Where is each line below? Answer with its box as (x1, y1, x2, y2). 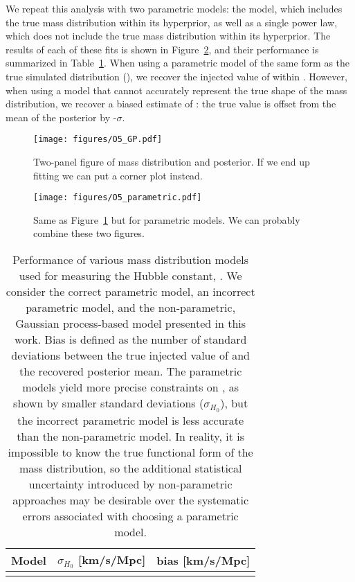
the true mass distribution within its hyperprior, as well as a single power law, (6, 15, 338, 29)
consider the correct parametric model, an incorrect (6, 283, 255, 300)
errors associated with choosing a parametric (22, 507, 239, 524)
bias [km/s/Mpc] (156, 552, 251, 568)
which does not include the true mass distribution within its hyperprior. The (6, 28, 331, 43)
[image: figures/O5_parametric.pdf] (33, 193, 202, 203)
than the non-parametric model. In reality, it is (17, 427, 244, 444)
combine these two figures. (33, 226, 145, 240)
